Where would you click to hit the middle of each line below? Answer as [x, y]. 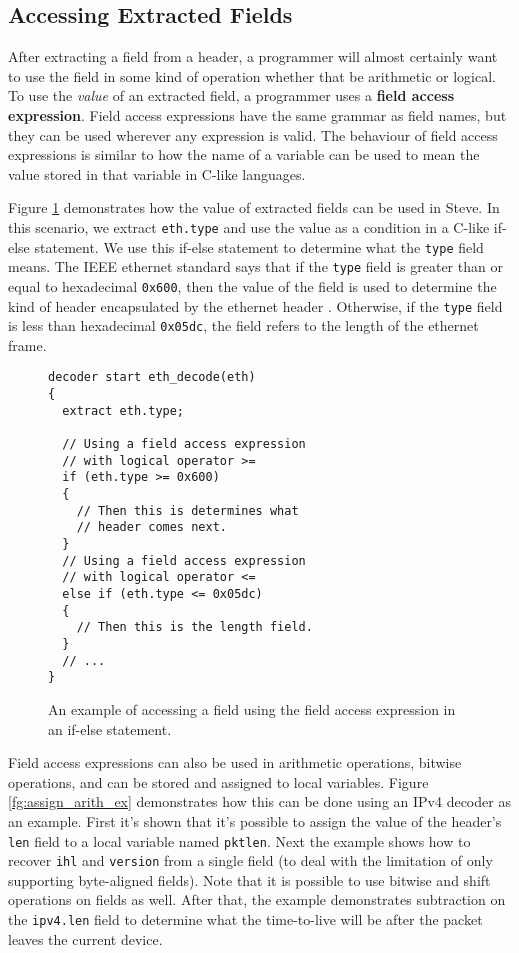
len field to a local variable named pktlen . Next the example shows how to [239, 840]
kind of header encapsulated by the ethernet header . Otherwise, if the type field [255, 305]
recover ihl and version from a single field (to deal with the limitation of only [250, 860]
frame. [27, 344]
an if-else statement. [110, 728]
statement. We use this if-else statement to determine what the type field [259, 246]
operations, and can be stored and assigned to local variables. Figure [218, 781]
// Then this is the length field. [194, 627]
